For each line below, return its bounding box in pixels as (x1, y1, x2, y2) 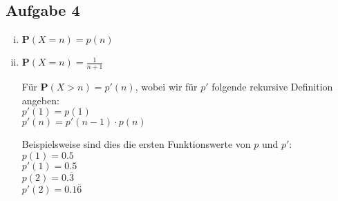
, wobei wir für (135, 79, 198, 94)
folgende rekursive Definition (212, 79, 333, 94)
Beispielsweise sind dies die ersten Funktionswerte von (21, 137, 251, 151)
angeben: (21, 93, 59, 107)
